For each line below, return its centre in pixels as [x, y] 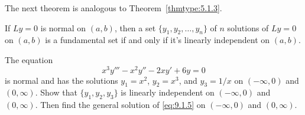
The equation [29, 59]
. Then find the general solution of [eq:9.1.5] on [120, 105]
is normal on [63, 27]
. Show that [56, 92]
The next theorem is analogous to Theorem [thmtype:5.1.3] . [113, 8]
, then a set [135, 27]
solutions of [248, 27]
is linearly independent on [168, 92]
